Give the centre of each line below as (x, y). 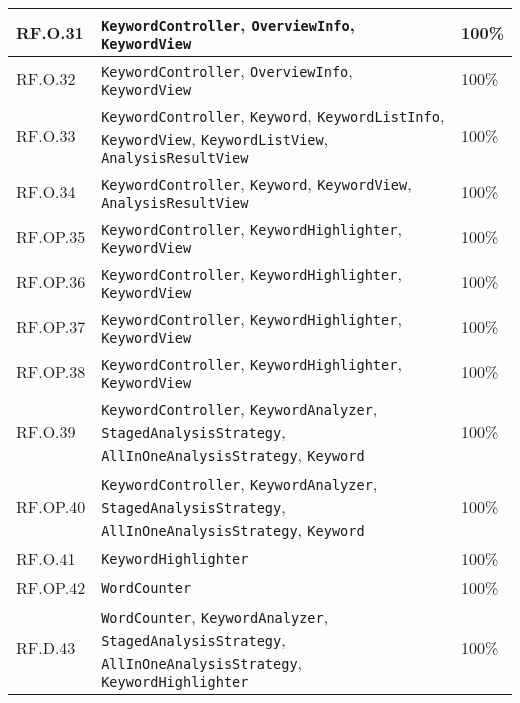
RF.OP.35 (51, 236)
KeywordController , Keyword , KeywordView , (256, 183)
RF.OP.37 (51, 326)
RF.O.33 (46, 135)
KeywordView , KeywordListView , (215, 138)
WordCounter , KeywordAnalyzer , (215, 616)
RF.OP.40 (51, 506)
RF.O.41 (46, 558)
